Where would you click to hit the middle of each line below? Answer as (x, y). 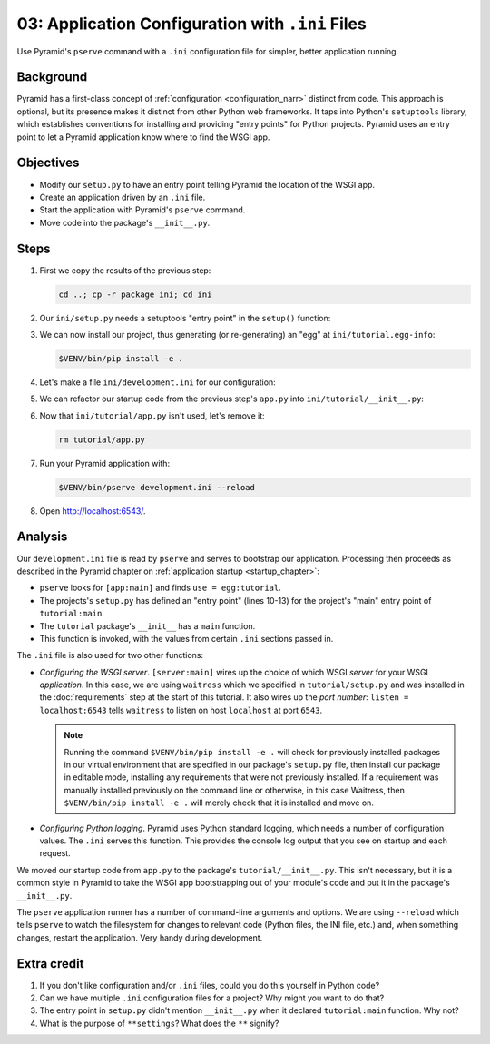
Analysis (42, 537)
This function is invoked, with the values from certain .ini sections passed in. (186, 638)
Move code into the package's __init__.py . (125, 222)
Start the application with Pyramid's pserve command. (142, 210)
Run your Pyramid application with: (105, 463)
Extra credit (50, 964)
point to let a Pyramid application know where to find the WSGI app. (143, 137)
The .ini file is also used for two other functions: (110, 655)
